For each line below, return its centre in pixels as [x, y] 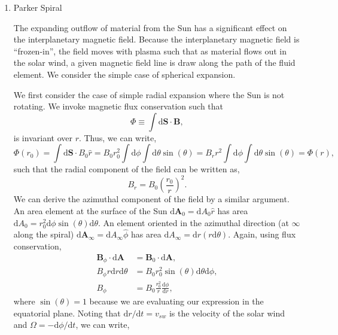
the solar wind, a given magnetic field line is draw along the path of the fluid [154, 63]
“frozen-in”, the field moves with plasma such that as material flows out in [150, 51]
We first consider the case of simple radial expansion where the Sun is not [149, 94]
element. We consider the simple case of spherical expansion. [124, 74]
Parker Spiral [38, 7]
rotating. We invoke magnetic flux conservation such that [118, 106]
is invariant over [43, 137]
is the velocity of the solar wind [227, 313]
